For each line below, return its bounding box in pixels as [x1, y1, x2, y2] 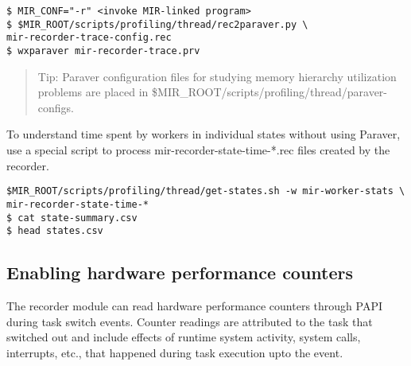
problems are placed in [37, 84, 149, 100]
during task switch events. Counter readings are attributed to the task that [6, 313, 373, 329]
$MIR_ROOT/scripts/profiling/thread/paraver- [152, 84, 388, 100]
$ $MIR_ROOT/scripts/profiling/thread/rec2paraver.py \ [6, 18, 308, 30]
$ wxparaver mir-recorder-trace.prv [6, 45, 200, 56]
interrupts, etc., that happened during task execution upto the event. [6, 344, 343, 360]
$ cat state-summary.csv [6, 212, 138, 224]
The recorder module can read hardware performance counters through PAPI [6, 298, 382, 314]
